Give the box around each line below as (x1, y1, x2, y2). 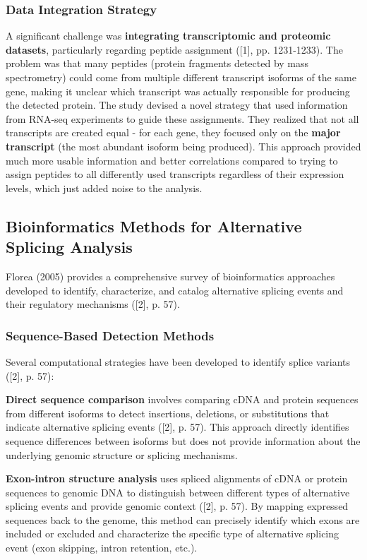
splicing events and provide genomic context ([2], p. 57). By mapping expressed (6, 499, 349, 513)
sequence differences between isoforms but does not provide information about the (6, 433, 361, 448)
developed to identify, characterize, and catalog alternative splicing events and (6, 282, 344, 297)
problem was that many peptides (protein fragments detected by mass (6, 56, 309, 71)
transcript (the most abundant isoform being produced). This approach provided (6, 138, 361, 153)
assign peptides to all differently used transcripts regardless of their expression (6, 167, 344, 181)
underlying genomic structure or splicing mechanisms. (6, 447, 238, 462)
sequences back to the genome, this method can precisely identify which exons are (6, 512, 360, 527)
